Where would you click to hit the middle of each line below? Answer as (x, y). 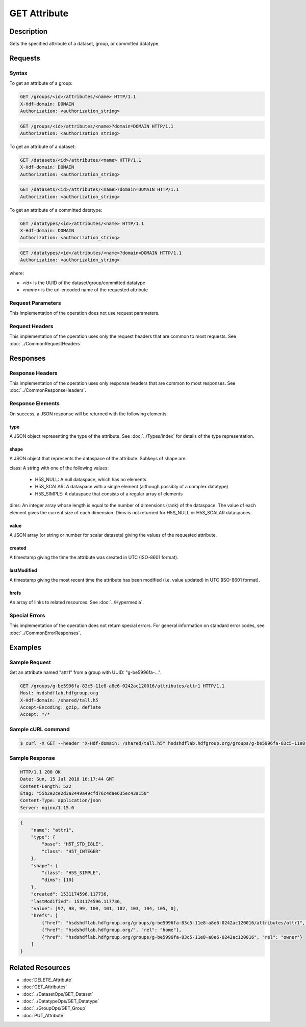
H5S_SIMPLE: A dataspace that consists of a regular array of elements (109, 494)
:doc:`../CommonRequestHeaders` (45, 343)
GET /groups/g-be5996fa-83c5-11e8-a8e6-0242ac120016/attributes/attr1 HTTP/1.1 (122, 686)
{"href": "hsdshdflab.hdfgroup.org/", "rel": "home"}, (112, 930)
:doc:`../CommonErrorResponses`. (45, 633)
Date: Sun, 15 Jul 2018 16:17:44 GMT (67, 779)
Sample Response (32, 758)
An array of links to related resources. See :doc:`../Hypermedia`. (76, 603)
